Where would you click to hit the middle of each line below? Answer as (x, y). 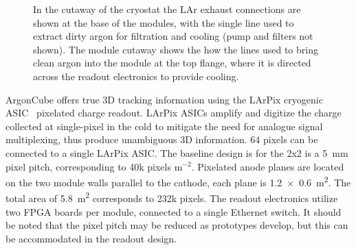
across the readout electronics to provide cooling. (136, 76)
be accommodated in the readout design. (91, 238)
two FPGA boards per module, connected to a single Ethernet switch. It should (174, 211)
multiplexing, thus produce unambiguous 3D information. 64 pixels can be (162, 139)
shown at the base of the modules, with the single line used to (164, 22)
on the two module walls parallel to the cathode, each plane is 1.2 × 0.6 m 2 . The (178, 181)
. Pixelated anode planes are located (268, 166)
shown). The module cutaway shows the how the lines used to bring (176, 49)
